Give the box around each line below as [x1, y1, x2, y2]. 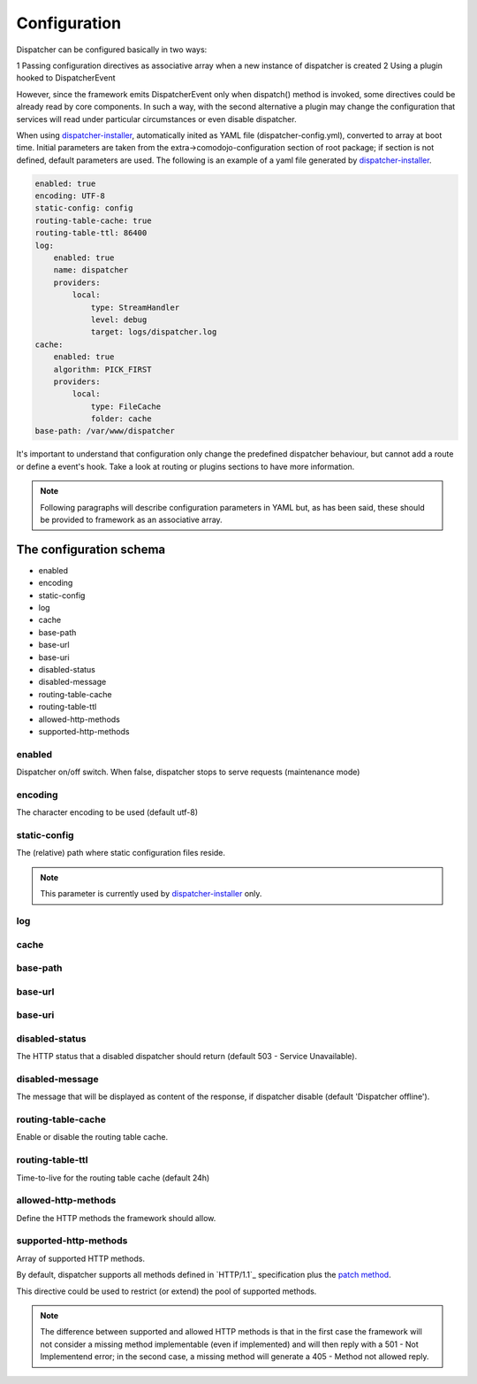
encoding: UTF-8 [34, 191, 106, 201]
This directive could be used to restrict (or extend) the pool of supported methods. [16, 1286, 317, 1296]
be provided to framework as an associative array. [40, 514, 223, 526]
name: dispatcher [53, 265, 129, 275]
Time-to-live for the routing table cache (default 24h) [16, 1173, 210, 1183]
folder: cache [90, 414, 152, 424]
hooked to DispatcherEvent [16, 73, 116, 83]
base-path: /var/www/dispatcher [34, 426, 176, 436]
